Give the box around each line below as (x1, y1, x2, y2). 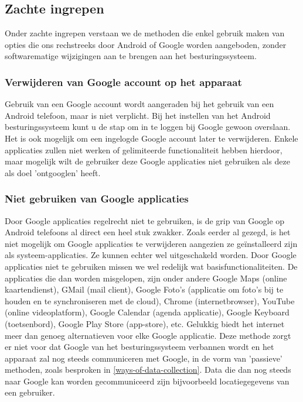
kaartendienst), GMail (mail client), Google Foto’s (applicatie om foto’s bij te (5, 283, 284, 296)
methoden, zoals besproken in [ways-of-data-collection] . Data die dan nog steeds (5, 363, 291, 376)
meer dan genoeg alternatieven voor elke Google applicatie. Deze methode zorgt (5, 329, 291, 341)
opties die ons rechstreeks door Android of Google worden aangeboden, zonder (5, 38, 287, 50)
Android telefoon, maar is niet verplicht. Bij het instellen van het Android (5, 109, 271, 121)
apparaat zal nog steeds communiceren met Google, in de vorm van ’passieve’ (5, 352, 282, 364)
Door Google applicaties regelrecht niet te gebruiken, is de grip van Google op (5, 214, 285, 226)
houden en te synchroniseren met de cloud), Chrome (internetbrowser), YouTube (5, 294, 295, 307)
